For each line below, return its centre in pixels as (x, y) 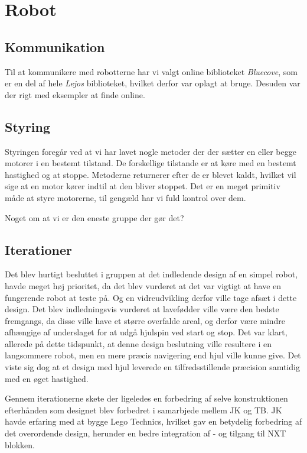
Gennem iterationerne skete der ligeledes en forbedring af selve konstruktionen (146, 398)
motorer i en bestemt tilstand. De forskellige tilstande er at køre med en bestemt (151, 163)
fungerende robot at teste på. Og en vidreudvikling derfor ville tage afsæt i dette (151, 297)
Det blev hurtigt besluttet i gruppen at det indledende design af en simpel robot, (151, 274)
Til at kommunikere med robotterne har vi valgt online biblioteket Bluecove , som (151, 71)
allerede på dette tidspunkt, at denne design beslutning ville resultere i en (138, 343)
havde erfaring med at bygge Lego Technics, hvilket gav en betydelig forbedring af (153, 421)
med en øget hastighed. (47, 378)
